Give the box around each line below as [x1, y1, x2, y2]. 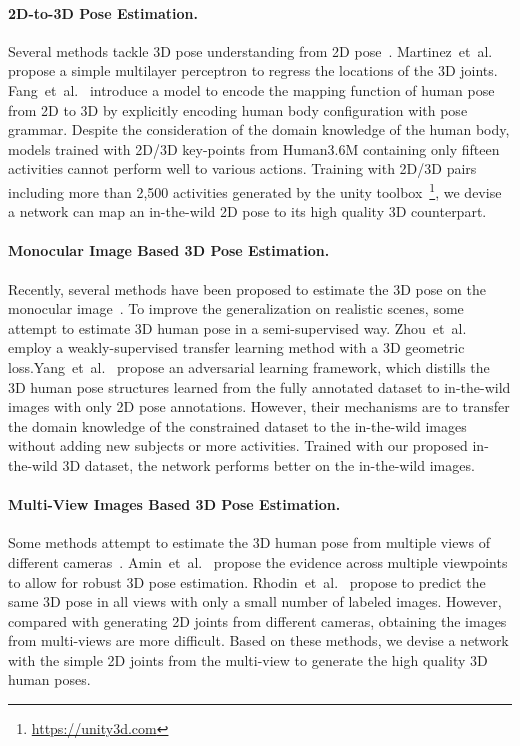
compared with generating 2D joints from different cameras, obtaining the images [8, 610, 507, 631]
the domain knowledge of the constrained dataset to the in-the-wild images [8, 415, 467, 436]
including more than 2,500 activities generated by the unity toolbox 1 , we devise [8, 178, 502, 202]
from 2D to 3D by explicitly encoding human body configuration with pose [8, 99, 468, 120]
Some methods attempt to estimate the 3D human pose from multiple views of [8, 532, 490, 553]
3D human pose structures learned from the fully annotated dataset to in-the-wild [8, 376, 511, 397]
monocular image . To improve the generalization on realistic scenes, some [8, 298, 464, 319]
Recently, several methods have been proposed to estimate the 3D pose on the [8, 278, 486, 299]
